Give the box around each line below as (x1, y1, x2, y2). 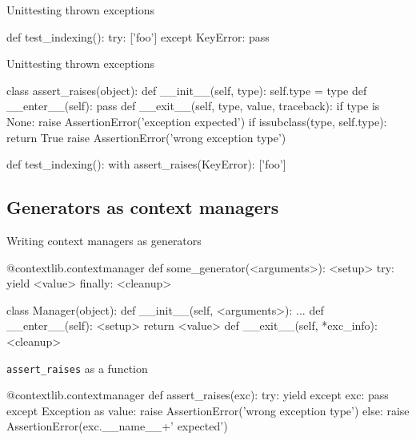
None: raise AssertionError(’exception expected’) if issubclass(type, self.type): (6, 113, 387, 129)
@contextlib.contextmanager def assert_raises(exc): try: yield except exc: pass (6, 386, 389, 403)
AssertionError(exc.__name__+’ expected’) (6, 418, 228, 434)
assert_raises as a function (6, 359, 148, 376)
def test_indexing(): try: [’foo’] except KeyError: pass (6, 28, 270, 45)
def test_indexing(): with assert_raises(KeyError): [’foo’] (6, 156, 286, 172)
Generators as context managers (6, 195, 279, 220)
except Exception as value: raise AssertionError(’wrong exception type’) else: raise (6, 402, 410, 418)
